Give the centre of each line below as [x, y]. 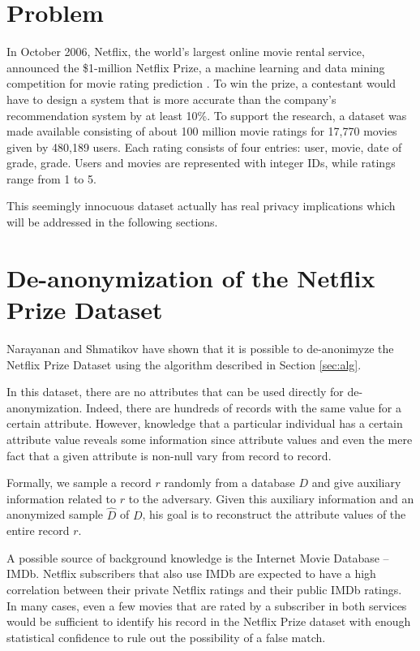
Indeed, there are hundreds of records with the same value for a [244, 407]
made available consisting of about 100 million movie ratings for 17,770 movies [202, 131]
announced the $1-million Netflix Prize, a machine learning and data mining [196, 67]
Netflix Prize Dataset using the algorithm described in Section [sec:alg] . [184, 364]
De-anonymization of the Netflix [191, 277]
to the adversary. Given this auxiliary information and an [271, 498]
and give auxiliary [356, 483]
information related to [62, 498]
